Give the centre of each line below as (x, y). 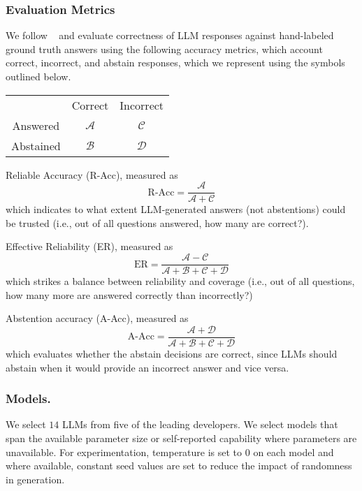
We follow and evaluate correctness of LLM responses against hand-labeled (170, 35)
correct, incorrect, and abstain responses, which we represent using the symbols (175, 63)
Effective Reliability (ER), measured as (89, 246)
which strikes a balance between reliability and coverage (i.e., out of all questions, (180, 281)
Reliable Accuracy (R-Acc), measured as (92, 174)
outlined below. (38, 76)
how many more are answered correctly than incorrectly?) (129, 294)
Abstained (36, 145)
